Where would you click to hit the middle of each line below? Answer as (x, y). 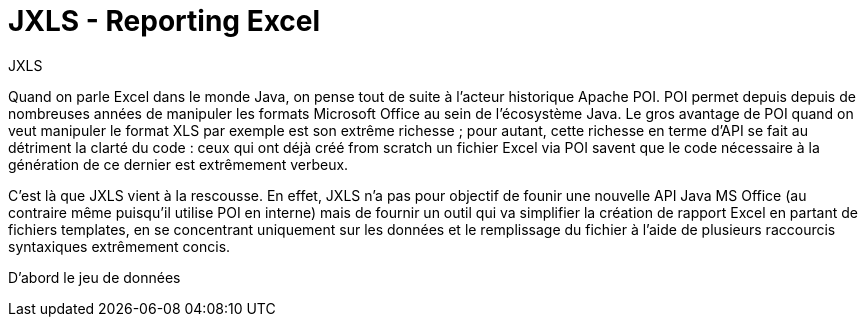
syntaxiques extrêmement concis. (119, 246)
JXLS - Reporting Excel (164, 21)
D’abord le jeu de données (94, 277)
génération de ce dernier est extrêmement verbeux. (178, 164)
